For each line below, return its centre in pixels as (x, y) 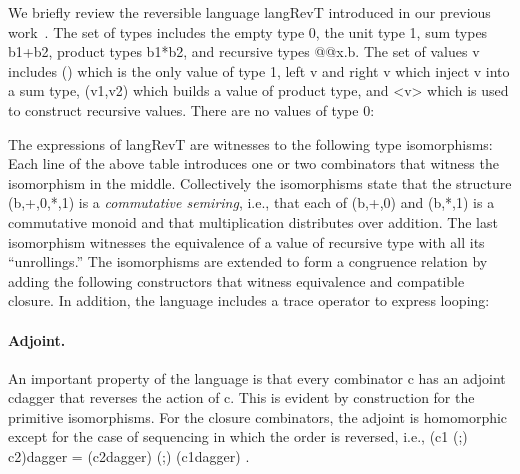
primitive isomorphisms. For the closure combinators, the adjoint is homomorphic (258, 416)
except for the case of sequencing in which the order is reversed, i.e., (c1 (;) (238, 436)
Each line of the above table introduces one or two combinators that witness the (253, 163)
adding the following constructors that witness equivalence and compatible (236, 280)
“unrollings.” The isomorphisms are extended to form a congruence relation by (248, 261)
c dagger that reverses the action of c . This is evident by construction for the (241, 397)
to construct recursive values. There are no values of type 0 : (191, 109)
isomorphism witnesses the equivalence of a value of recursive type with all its (246, 241)
